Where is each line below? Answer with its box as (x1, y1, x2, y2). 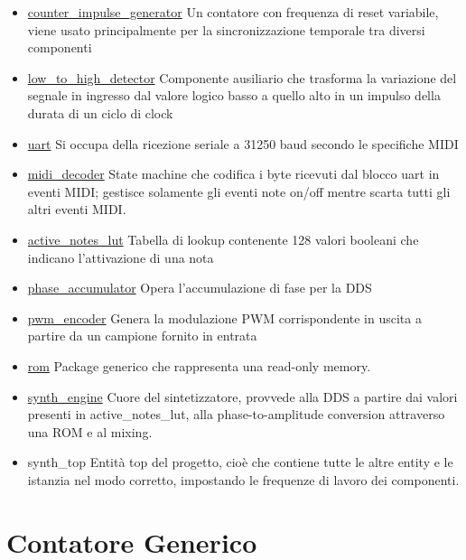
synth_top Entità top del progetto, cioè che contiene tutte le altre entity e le (27, 453, 453, 471)
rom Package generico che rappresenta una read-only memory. (27, 356, 371, 375)
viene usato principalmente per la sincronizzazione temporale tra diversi (27, 20, 425, 39)
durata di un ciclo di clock (27, 103, 173, 122)
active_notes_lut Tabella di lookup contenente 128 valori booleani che (27, 229, 419, 248)
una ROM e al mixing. (27, 422, 153, 441)
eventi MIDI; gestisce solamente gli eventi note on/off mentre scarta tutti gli (27, 182, 451, 201)
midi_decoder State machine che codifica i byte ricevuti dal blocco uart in (27, 164, 440, 183)
